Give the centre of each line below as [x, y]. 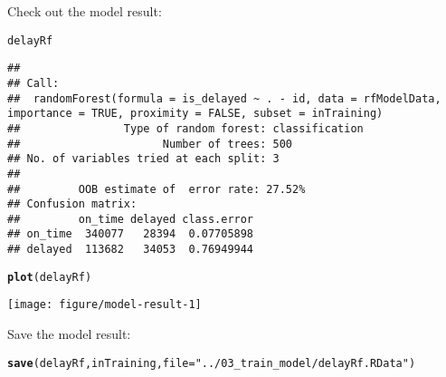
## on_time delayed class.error [131, 219]
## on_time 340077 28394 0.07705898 [131, 234]
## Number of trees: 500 [150, 144]
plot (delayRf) [50, 277]
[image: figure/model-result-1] [104, 305]
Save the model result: [69, 334]
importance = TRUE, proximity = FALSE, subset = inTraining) [195, 114]
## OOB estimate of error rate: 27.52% [157, 189]
